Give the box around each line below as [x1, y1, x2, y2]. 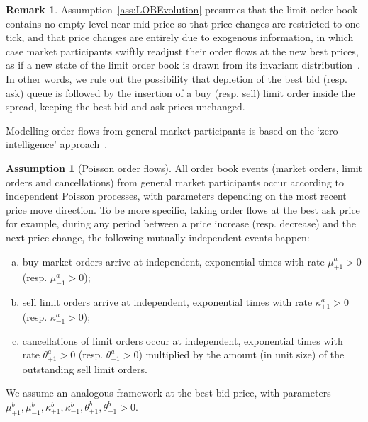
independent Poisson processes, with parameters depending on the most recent [6, 188, 347, 203]
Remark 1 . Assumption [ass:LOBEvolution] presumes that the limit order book [6, 2, 358, 16]
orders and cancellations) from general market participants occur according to [6, 174, 344, 189]
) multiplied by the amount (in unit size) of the [138, 347, 345, 362]
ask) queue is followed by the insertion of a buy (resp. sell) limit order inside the [6, 85, 355, 100]
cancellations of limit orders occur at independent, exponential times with [22, 333, 343, 348]
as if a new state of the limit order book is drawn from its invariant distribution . [6, 57, 360, 72]
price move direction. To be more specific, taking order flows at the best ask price [6, 202, 360, 217]
